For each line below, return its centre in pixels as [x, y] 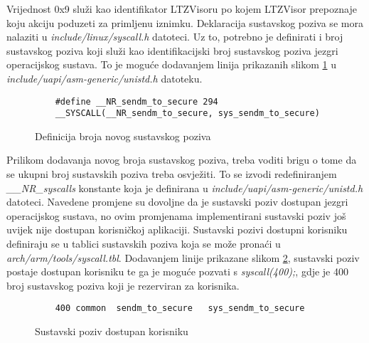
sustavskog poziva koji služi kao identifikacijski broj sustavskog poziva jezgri [172, 50]
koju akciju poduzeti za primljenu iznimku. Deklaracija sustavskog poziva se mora [185, 22]
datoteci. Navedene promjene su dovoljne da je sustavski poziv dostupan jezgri [177, 202]
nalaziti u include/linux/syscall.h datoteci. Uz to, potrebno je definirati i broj [175, 37]
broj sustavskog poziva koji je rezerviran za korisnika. [123, 285]
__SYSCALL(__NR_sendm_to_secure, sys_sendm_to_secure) [187, 114]
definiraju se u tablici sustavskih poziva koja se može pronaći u [144, 244]
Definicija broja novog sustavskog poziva [123, 136]
